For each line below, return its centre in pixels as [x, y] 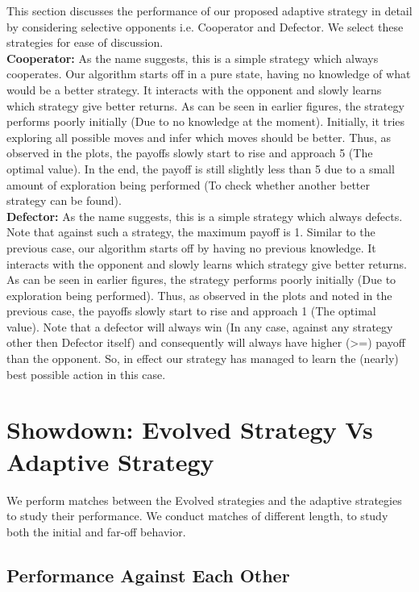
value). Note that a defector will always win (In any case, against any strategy [200, 326]
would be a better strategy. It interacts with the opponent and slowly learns [194, 89]
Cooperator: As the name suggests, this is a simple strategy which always [193, 58]
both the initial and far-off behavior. [96, 531]
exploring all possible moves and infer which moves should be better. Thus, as [199, 137]
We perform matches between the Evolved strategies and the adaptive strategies [204, 500]
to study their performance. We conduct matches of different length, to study [197, 516]
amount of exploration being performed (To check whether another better [188, 184]
